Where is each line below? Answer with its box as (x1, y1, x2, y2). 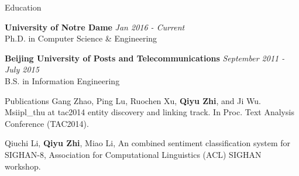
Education (5, 1, 42, 13)
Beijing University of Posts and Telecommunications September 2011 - (5, 51, 285, 64)
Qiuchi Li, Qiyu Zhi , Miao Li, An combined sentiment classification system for (5, 137, 291, 149)
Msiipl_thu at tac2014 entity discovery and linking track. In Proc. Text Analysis (5, 106, 294, 118)
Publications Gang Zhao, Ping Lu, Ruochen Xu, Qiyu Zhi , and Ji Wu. (5, 94, 261, 106)
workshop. (5, 160, 41, 172)
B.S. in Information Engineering (5, 74, 120, 87)
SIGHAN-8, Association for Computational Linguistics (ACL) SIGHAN (5, 148, 262, 160)
